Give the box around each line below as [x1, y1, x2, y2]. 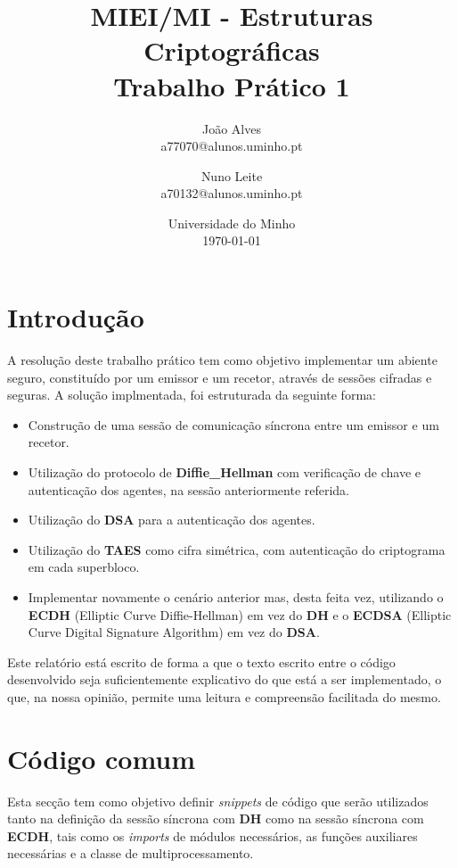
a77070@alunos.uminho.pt [160, 136, 303, 155]
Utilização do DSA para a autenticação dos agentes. [28, 510, 315, 529]
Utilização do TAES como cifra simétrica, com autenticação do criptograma [28, 540, 446, 558]
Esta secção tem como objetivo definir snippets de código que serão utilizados [7, 791, 429, 810]
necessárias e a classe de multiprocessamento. [7, 844, 254, 863]
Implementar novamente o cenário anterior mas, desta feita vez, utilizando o [28, 587, 444, 606]
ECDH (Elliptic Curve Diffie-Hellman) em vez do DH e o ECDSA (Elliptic [28, 605, 452, 624]
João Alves [202, 119, 261, 137]
